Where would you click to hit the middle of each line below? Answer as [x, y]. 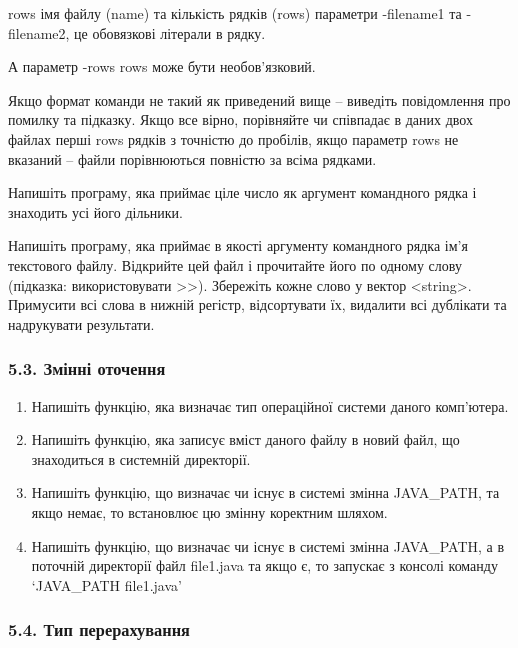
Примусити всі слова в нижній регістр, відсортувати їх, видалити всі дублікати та [257, 304]
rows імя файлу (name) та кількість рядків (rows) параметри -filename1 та [235, 13]
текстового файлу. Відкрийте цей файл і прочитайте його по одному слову [235, 264]
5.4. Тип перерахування [99, 629]
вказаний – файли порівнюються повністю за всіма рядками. [192, 158]
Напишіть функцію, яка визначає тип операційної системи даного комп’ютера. [270, 405]
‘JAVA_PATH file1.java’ [106, 584]
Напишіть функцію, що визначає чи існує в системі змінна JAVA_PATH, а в [268, 545]
